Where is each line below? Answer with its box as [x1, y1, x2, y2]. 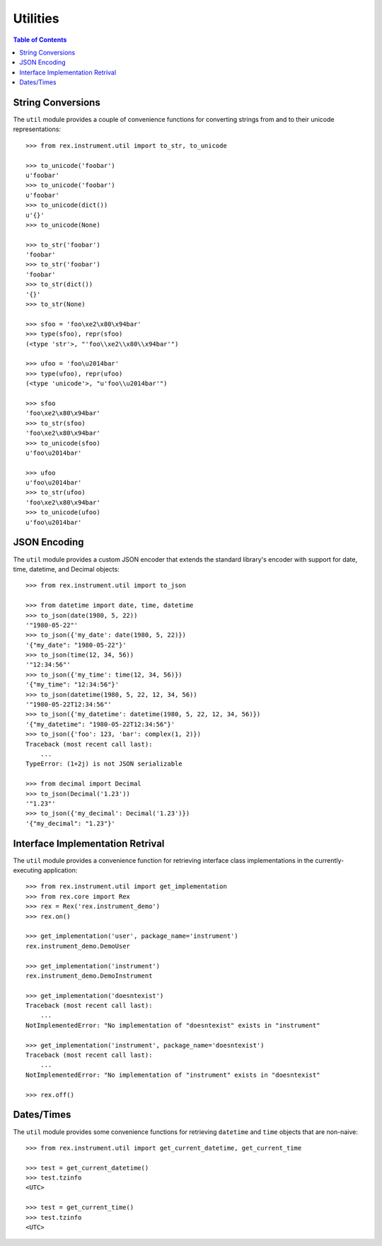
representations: [13, 125, 62, 134]
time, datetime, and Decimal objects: [13, 565, 120, 573]
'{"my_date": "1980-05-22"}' [25, 641, 127, 649]
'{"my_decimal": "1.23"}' [25, 819, 116, 827]
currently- [315, 856, 345, 864]
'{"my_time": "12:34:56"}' [25, 681, 120, 689]
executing [13, 866, 42, 874]
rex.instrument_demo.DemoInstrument [25, 971, 153, 980]
